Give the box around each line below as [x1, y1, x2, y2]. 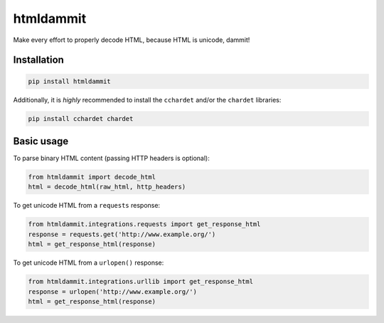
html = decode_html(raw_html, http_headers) [28, 183, 186, 191]
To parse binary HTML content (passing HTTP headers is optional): [13, 154, 210, 163]
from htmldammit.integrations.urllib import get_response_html [28, 277, 254, 286]
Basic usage [13, 135, 69, 147]
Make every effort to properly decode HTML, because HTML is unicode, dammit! [13, 36, 250, 44]
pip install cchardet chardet [28, 115, 134, 122]
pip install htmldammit [28, 77, 112, 85]
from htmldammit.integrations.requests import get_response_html [28, 221, 261, 228]
